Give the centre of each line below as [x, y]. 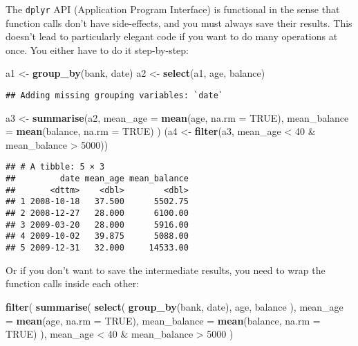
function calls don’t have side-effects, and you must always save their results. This [179, 22]
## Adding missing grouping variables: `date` [114, 96]
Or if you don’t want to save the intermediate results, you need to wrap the [166, 270]
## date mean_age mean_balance [97, 179]
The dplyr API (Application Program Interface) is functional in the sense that [173, 9]
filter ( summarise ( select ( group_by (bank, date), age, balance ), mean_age [175, 306]
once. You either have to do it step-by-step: [97, 49]
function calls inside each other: [73, 283]
